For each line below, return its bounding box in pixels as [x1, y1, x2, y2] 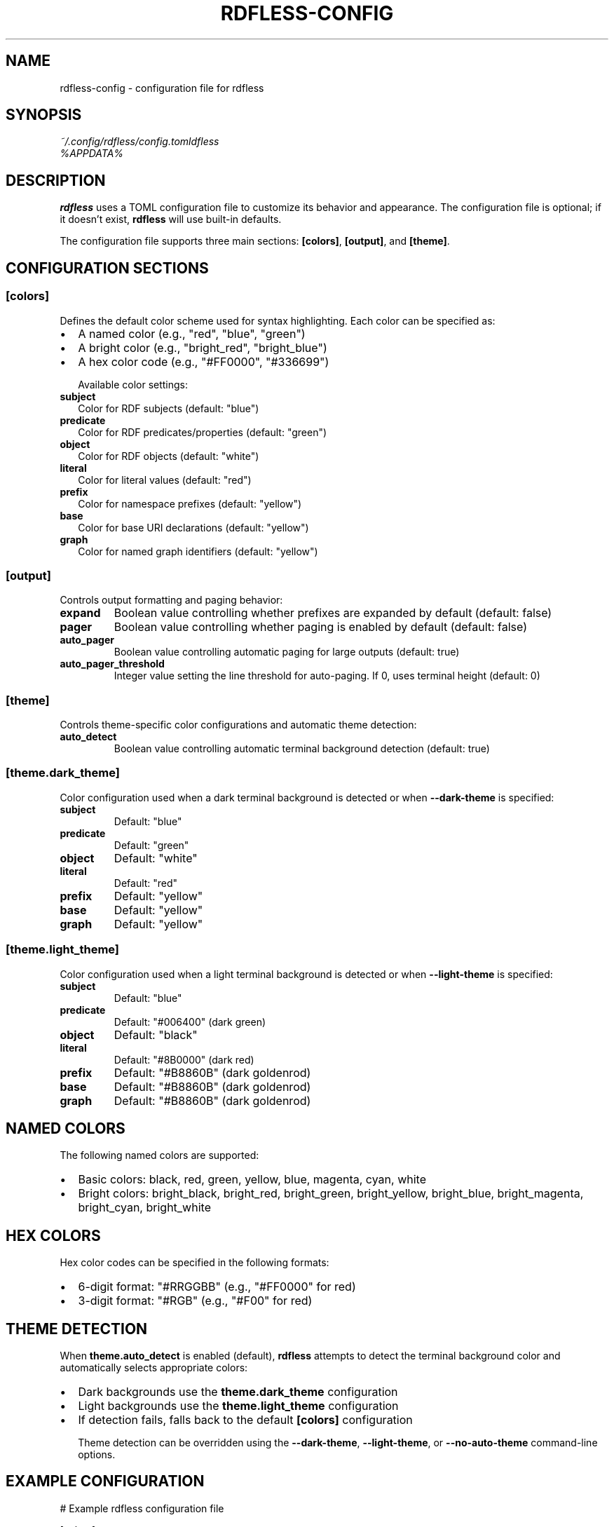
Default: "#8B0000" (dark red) [114, 1053, 254, 1066]
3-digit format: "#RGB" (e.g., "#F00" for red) [78, 1294, 313, 1308]
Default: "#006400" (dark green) [114, 1015, 266, 1028]
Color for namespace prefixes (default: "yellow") [78, 497, 302, 510]
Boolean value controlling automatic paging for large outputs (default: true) [114, 646, 460, 658]
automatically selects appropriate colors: [60, 1362, 248, 1374]
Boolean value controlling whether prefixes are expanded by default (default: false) [114, 606, 552, 620]
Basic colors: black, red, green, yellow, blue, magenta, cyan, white [78, 1172, 426, 1187]
